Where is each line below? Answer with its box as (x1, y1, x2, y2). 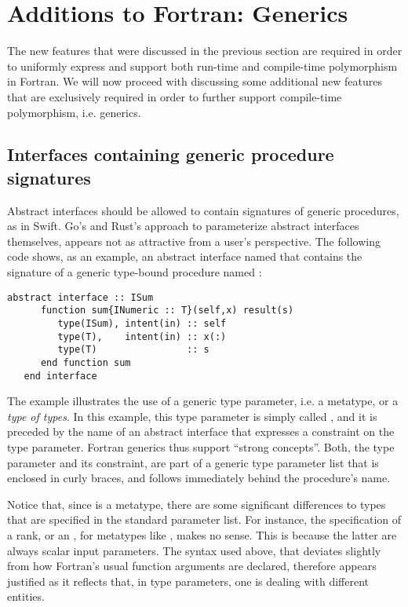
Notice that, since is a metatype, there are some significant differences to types (7, 495, 386, 512)
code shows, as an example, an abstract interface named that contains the (7, 248, 362, 265)
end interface (24, 370, 97, 382)
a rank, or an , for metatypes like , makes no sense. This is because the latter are (7, 527, 397, 543)
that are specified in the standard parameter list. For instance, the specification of (7, 511, 402, 528)
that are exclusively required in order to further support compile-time (7, 88, 342, 104)
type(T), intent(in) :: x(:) (57, 331, 227, 342)
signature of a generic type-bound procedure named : (7, 264, 262, 280)
